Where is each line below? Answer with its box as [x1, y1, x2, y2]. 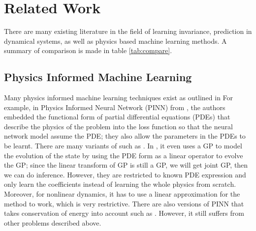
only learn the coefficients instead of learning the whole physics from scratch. [4, 179, 236, 189]
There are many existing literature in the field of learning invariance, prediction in [4, 26, 252, 36]
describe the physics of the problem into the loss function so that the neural [4, 121, 233, 131]
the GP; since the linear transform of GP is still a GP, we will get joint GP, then [4, 160, 248, 170]
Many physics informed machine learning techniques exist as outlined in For [4, 92, 233, 103]
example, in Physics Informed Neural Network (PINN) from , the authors [4, 102, 225, 112]
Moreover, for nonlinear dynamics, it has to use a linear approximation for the [4, 189, 240, 199]
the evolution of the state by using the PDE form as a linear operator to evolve [4, 150, 243, 160]
